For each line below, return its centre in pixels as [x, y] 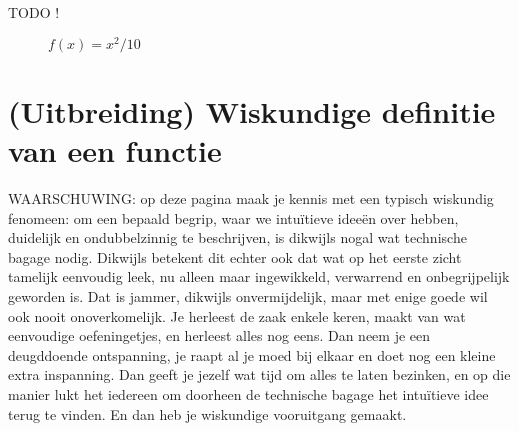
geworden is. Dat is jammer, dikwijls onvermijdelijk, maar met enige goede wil [248, 295]
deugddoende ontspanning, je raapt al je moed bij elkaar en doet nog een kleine [252, 354]
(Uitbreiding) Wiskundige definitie [252, 110]
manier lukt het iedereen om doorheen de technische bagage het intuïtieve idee [248, 393]
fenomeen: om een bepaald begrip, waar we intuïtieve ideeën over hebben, [233, 217]
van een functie [115, 150]
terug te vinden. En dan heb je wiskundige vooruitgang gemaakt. [207, 413]
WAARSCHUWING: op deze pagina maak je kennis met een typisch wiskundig [251, 197]
